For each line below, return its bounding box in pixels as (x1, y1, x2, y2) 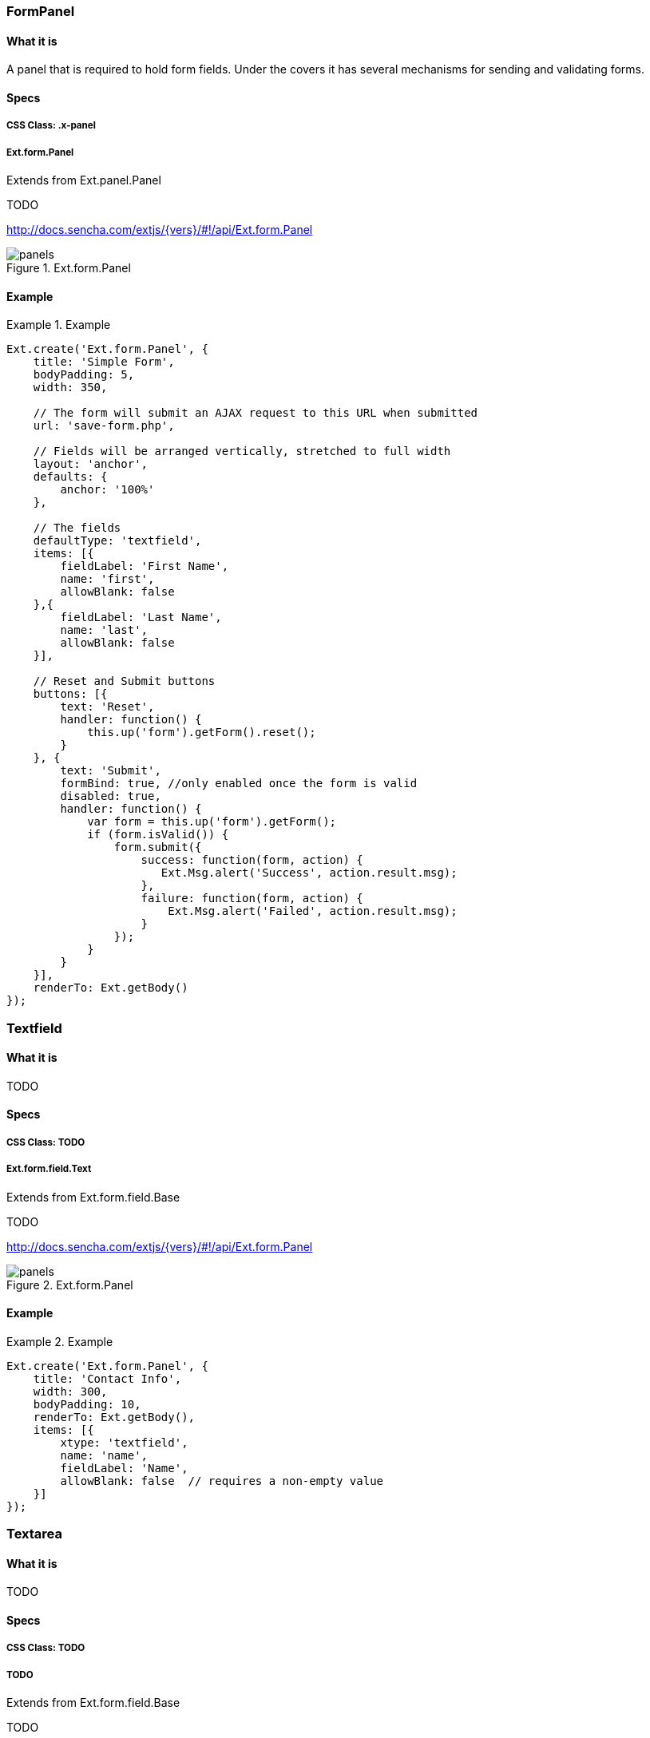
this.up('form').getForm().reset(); (87, 726, 316, 739)
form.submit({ (113, 841, 202, 854)
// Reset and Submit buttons (33, 675, 216, 688)
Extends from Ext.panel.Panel (6, 173, 161, 187)
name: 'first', (60, 572, 155, 586)
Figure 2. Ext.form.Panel (6, 1277, 133, 1292)
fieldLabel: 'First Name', (60, 560, 229, 573)
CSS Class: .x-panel (6, 120, 96, 132)
